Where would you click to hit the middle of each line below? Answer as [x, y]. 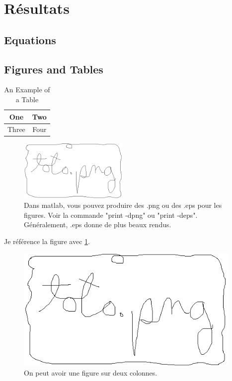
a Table [27, 99]
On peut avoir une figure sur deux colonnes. [91, 373]
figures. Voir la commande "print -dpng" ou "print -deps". [111, 215]
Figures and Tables [54, 69]
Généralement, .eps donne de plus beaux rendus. [98, 224]
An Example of [27, 90]
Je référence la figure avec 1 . [47, 241]
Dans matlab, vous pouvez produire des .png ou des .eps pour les [123, 205]
